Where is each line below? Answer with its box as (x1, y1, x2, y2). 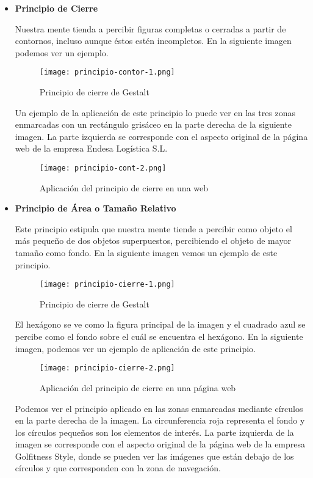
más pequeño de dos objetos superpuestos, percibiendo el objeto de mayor (15, 234, 291, 247)
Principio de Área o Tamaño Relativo (15, 202, 176, 215)
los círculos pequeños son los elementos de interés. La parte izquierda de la (15, 425, 294, 438)
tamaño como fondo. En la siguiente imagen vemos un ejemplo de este (15, 246, 278, 259)
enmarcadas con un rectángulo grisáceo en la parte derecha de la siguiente (15, 118, 292, 131)
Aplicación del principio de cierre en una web (39, 181, 209, 194)
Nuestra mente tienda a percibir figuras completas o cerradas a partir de (15, 22, 286, 35)
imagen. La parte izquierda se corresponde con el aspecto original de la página (15, 130, 308, 142)
